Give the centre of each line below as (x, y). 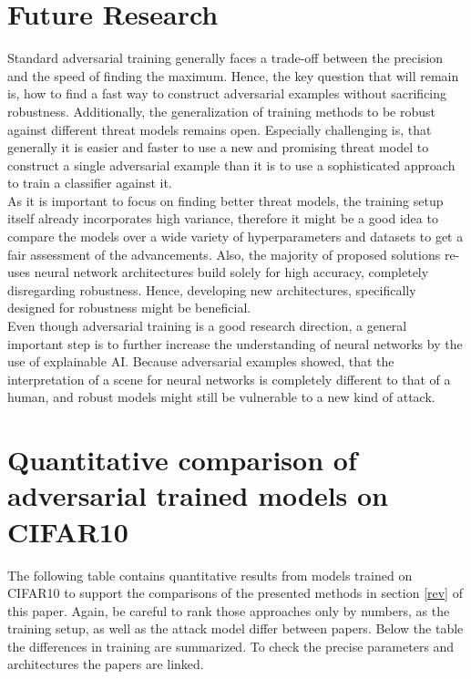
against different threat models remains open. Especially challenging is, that (220, 129)
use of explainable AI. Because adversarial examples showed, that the (201, 361)
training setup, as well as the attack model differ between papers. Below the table (235, 628)
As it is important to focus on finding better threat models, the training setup (225, 200)
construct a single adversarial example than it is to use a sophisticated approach (231, 165)
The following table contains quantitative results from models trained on (210, 575)
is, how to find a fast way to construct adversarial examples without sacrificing (227, 93)
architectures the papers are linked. (106, 664)
